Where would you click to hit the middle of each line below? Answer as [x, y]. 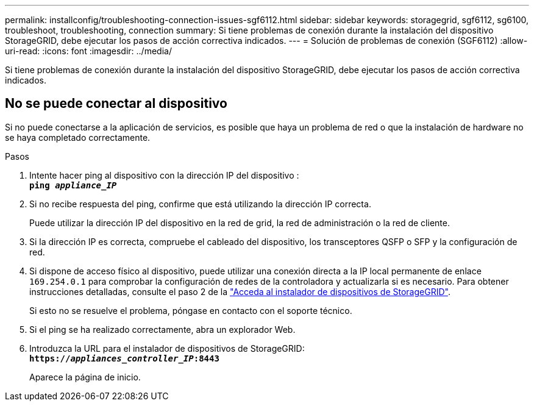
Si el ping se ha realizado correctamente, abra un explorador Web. [162, 329]
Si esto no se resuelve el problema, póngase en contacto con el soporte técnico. [191, 310]
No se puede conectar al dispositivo [116, 104]
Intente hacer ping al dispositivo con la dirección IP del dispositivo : [164, 175]
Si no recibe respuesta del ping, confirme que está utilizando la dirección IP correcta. [200, 204]
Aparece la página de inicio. [85, 377]
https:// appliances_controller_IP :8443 [124, 358]
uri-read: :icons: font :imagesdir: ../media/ [88, 51]
